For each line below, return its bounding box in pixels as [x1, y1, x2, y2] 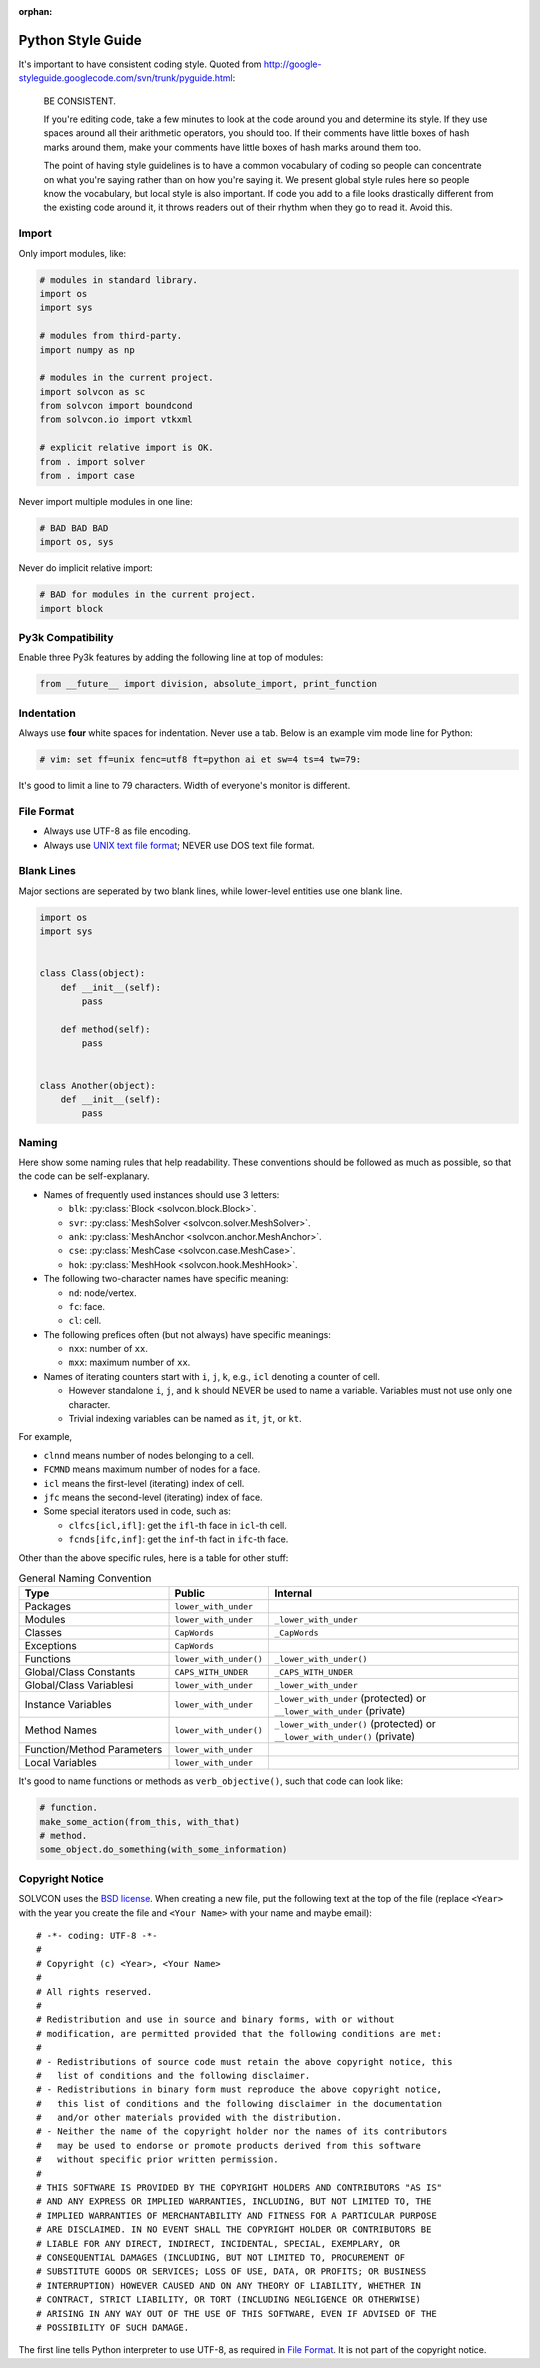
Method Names [24, 1723, 97, 1737]
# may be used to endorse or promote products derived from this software [36, 2140, 422, 2151]
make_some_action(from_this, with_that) [39, 1816, 240, 1827]
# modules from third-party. [39, 330, 183, 342]
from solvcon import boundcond [39, 400, 194, 412]
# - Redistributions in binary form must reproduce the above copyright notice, [36, 2084, 443, 2095]
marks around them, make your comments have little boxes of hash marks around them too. [43, 141, 422, 153]
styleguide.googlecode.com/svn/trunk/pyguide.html [18, 72, 234, 84]
